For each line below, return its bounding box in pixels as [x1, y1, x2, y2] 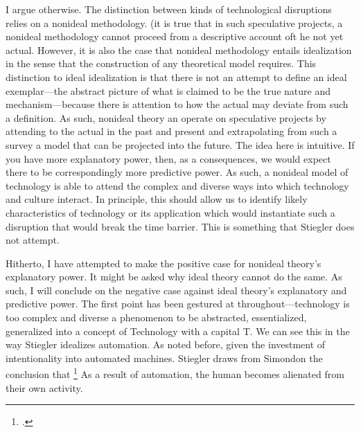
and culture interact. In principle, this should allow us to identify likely [6, 192, 308, 206]
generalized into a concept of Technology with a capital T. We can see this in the [6, 323, 350, 338]
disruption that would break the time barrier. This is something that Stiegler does [6, 219, 355, 233]
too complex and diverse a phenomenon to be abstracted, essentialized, [6, 310, 307, 325]
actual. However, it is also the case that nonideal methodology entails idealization [6, 42, 352, 57]
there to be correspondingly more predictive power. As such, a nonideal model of [6, 165, 349, 179]
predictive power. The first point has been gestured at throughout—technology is [6, 296, 350, 311]
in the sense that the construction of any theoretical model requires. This [6, 56, 317, 71]
